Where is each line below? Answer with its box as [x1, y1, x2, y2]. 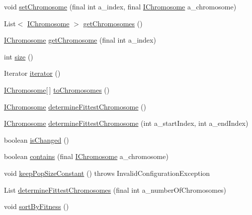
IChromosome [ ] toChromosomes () [4, 84, 110, 95]
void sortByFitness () [4, 201, 69, 212]
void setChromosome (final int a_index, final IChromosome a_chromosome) [4, 1, 237, 11]
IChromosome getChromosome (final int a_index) [4, 35, 156, 45]
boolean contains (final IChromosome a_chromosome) [4, 151, 168, 161]
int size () [4, 51, 33, 61]
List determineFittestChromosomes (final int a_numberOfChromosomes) [4, 184, 227, 195]
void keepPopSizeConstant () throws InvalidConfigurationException [4, 167, 210, 178]
